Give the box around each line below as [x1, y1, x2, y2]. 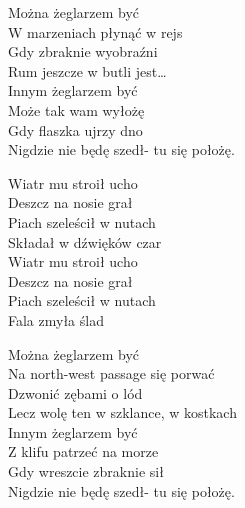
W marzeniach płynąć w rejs [8, 21, 183, 42]
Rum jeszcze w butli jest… [8, 60, 167, 81]
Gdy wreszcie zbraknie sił [8, 461, 164, 482]
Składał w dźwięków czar [8, 231, 162, 252]
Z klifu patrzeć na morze [8, 441, 159, 462]
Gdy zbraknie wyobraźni [8, 41, 158, 62]
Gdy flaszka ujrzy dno [8, 119, 143, 140]
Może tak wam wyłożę [8, 99, 145, 120]
